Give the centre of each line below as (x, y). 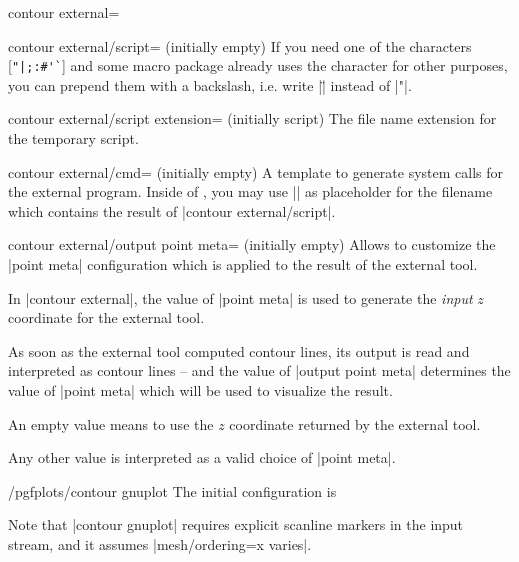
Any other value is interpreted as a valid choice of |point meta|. (202, 457)
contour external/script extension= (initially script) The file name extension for (252, 118)
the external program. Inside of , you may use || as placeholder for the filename (250, 191)
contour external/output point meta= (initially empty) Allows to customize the (252, 244)
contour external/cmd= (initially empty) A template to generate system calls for (256, 171)
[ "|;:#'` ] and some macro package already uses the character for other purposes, (258, 65)
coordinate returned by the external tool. (355, 423)
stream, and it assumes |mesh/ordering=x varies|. (160, 543)
